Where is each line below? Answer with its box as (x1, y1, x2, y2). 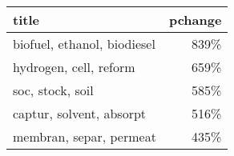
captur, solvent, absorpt (13, 104, 147, 122)
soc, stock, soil (13, 81, 94, 99)
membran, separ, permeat (13, 127, 156, 146)
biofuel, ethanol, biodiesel (13, 34, 155, 53)
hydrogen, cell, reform (13, 58, 135, 76)
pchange (168, 10, 222, 29)
